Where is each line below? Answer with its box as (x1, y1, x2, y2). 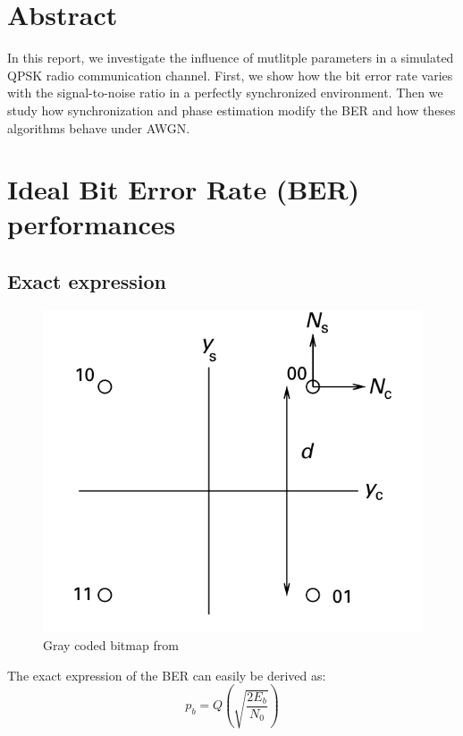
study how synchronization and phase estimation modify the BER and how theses (7, 100, 456, 119)
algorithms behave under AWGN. (7, 118, 190, 137)
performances (7, 206, 176, 242)
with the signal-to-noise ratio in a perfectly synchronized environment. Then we (7, 83, 443, 102)
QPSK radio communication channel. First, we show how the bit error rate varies (7, 65, 453, 84)
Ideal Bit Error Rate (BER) (7, 171, 360, 207)
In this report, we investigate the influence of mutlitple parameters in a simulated (7, 48, 454, 67)
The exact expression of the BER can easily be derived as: (7, 665, 326, 684)
